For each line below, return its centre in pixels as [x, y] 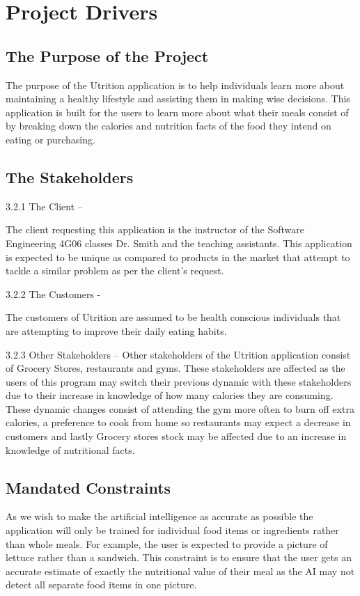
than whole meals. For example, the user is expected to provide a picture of [167, 543]
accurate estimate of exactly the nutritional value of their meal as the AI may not [180, 571]
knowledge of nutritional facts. [70, 449]
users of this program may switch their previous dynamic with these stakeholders [179, 381]
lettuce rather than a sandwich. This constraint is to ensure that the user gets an [179, 557]
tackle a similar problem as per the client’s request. [115, 270]
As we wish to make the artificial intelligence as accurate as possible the [159, 516]
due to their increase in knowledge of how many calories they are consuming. [170, 395]
